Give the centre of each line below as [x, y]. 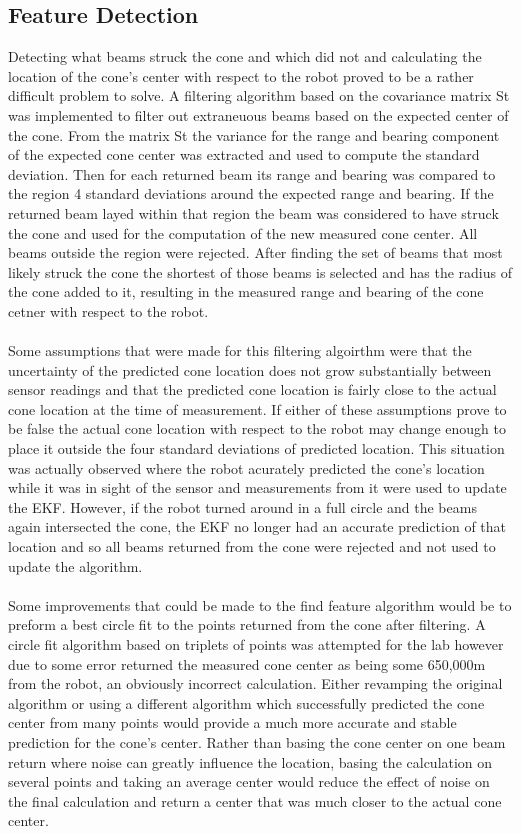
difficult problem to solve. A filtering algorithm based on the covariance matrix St [259, 95]
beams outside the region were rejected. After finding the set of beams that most [255, 252]
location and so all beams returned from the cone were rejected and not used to [252, 546]
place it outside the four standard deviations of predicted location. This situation [256, 448]
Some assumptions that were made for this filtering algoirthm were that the [240, 350]
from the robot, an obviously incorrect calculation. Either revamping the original [255, 683]
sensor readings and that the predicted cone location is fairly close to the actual [252, 389]
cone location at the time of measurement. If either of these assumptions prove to [257, 408]
